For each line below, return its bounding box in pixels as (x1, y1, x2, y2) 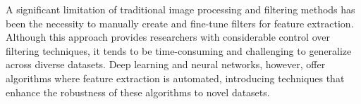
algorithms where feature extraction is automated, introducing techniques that (6, 70, 345, 85)
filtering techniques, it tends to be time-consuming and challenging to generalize (6, 43, 352, 58)
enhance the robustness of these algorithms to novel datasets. (6, 84, 270, 99)
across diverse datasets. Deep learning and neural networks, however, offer (6, 57, 326, 72)
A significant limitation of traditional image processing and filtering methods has (6, 2, 355, 16)
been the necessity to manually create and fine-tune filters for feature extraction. (6, 15, 354, 30)
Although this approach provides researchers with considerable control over (6, 30, 330, 44)
